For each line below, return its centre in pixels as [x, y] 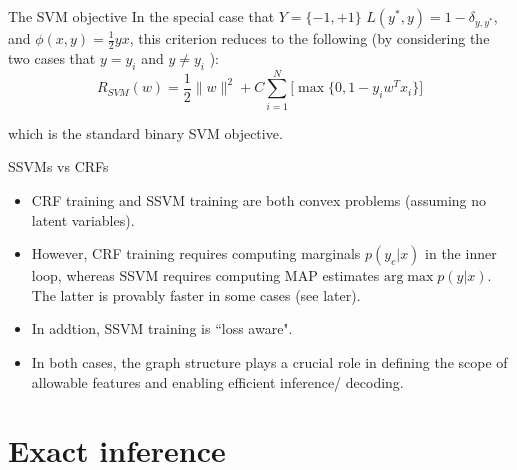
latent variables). [83, 219]
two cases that [52, 57]
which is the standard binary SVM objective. [145, 132]
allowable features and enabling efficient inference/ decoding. [217, 381]
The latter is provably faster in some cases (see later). [196, 294]
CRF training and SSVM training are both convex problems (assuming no [259, 199]
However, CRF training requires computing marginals [196, 253]
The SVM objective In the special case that [141, 16]
